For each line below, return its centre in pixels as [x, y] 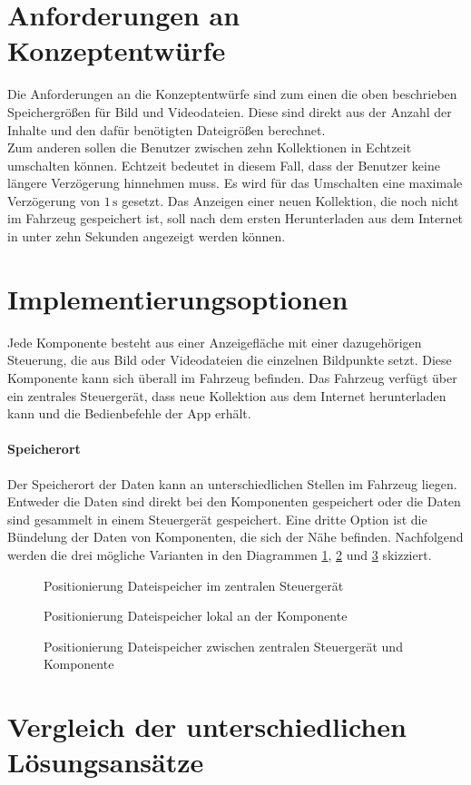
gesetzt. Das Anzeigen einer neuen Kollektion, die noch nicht [290, 200]
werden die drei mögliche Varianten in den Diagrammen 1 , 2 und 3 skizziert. [220, 554]
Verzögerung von [54, 200]
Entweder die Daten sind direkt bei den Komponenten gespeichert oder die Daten [234, 501]
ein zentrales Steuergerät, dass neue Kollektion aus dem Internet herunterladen [227, 395]
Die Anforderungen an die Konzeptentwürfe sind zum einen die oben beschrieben [232, 94]
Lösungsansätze [106, 762]
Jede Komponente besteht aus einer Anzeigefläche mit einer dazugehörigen [215, 342]
